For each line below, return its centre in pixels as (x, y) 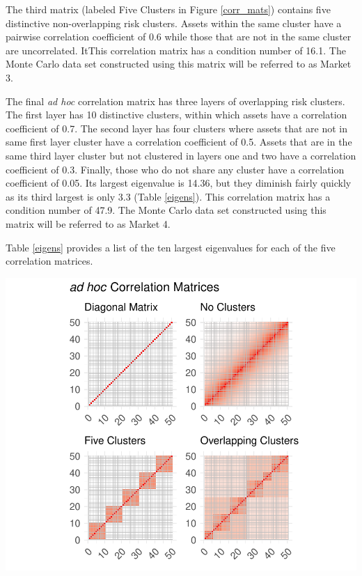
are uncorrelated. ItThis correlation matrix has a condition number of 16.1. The (176, 50)
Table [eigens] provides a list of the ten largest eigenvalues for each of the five (171, 247)
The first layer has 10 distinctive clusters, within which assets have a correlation (176, 115)
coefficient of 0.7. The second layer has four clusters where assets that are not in (177, 128)
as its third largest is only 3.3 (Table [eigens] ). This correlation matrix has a (168, 196)
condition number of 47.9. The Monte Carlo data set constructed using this (166, 210)
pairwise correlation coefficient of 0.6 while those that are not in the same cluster (179, 37)
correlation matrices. (49, 261)
